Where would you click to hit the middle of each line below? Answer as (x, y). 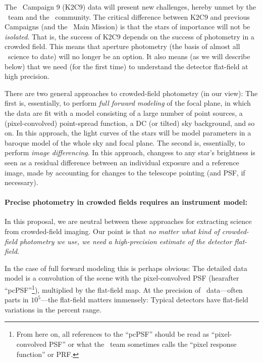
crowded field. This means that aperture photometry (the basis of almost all (122, 46)
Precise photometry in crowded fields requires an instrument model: (126, 202)
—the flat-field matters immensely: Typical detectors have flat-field (144, 300)
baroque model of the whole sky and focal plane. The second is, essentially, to (125, 142)
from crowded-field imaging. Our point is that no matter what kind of (112, 231)
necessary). (21, 182)
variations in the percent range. (53, 309)
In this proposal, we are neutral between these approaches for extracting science (128, 221)
